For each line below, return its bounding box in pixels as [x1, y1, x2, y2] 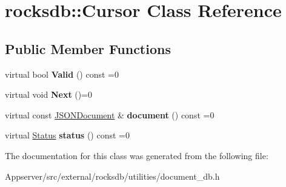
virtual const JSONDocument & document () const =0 [5, 108, 215, 121]
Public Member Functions [5, 39, 171, 58]
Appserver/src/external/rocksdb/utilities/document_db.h [5, 169, 220, 182]
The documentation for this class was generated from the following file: [5, 149, 268, 161]
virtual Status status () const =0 [5, 129, 130, 141]
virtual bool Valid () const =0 [5, 67, 119, 80]
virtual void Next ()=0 [5, 88, 93, 101]
